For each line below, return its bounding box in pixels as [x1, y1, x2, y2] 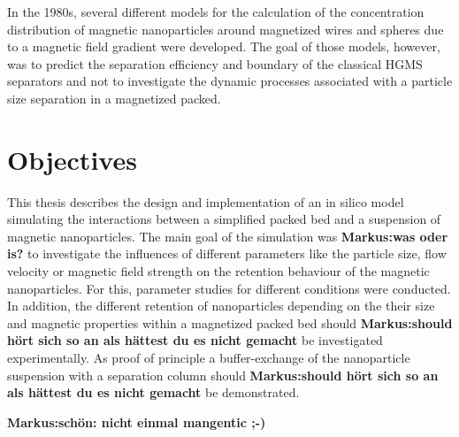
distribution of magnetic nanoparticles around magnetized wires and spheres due [7, 19, 444, 38]
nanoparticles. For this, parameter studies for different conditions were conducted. [7, 279, 451, 297]
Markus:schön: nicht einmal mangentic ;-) [7, 412, 266, 431]
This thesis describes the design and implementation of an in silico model [7, 192, 404, 211]
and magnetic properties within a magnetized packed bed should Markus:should [7, 313, 453, 332]
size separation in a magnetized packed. [7, 88, 221, 107]
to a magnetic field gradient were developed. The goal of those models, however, [7, 37, 440, 56]
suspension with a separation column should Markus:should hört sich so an [7, 365, 439, 384]
